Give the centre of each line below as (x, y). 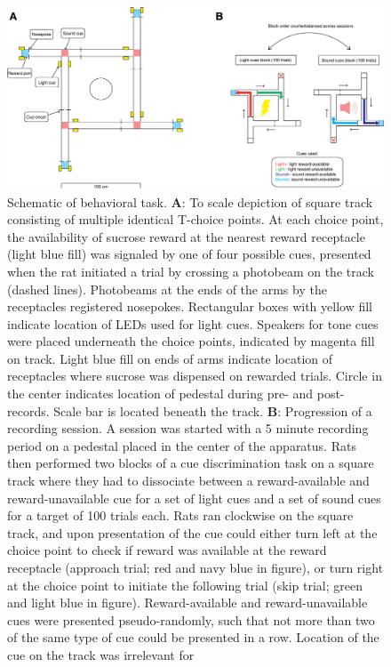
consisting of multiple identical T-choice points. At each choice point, (195, 219)
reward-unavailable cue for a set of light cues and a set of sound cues (194, 498)
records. (28, 410)
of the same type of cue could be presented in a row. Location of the (193, 637)
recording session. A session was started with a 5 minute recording (188, 428)
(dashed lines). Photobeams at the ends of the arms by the (167, 289)
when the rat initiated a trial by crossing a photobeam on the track (191, 271)
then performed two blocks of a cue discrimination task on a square (191, 463)
